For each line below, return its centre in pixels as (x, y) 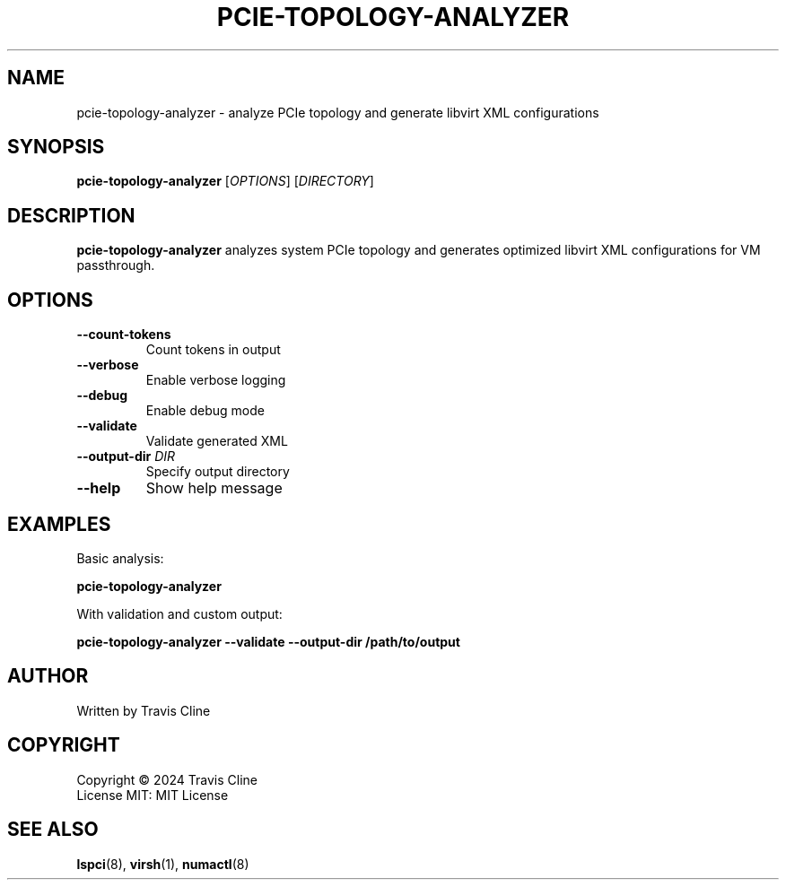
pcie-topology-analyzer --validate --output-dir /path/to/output (268, 641)
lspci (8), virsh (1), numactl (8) (163, 864)
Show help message (214, 488)
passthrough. (116, 265)
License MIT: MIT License (153, 795)
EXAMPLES (59, 524)
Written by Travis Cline (144, 710)
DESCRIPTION (71, 215)
